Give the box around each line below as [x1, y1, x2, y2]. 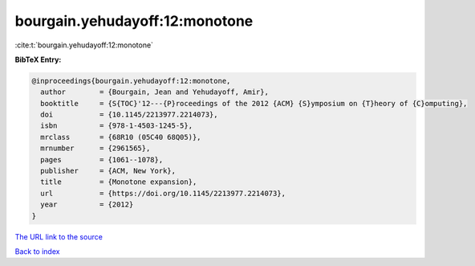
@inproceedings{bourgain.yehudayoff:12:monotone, [31, 76, 231, 85]
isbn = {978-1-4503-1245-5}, [40, 121, 193, 130]
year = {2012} [40, 200, 134, 209]
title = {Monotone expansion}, [40, 178, 197, 186]
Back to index [14, 246, 60, 256]
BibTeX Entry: [14, 55, 62, 64]
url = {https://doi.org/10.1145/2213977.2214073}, [40, 189, 286, 198]
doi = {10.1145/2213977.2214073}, [40, 110, 218, 120]
